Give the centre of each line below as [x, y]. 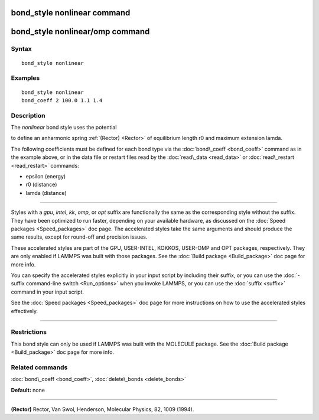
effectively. [25, 311]
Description [28, 115]
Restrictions [29, 332]
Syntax [21, 49]
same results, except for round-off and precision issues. [79, 237]
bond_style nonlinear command [71, 13]
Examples [25, 78]
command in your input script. [48, 292]
